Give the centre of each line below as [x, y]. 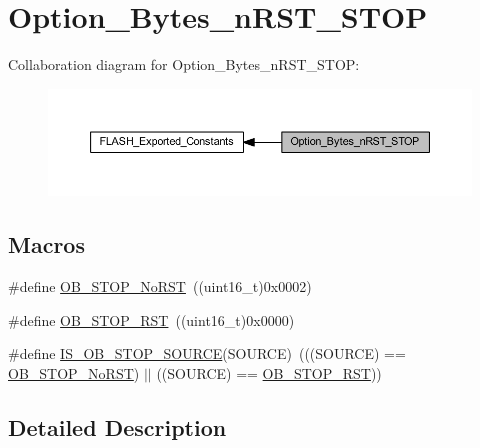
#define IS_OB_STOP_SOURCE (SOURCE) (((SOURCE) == [207, 353]
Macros [46, 244]
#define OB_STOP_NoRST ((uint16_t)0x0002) [160, 286]
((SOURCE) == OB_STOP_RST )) [269, 372]
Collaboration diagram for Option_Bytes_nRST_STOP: [184, 64]
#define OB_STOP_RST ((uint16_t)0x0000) [151, 319]
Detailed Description [117, 426]
